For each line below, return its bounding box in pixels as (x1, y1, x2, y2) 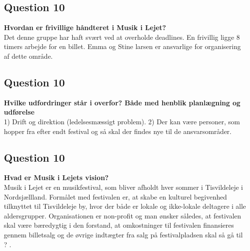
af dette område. (4, 50, 53, 61)
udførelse (4, 107, 35, 117)
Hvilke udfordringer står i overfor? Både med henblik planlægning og (4, 97, 241, 107)
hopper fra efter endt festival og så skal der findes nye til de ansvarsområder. (4, 126, 232, 136)
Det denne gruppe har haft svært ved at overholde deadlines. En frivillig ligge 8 (4, 32, 240, 42)
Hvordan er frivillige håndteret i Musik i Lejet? (4, 22, 166, 33)
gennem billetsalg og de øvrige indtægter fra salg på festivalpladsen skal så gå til (4, 229, 243, 239)
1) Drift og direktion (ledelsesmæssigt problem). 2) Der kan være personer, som (4, 116, 240, 126)
